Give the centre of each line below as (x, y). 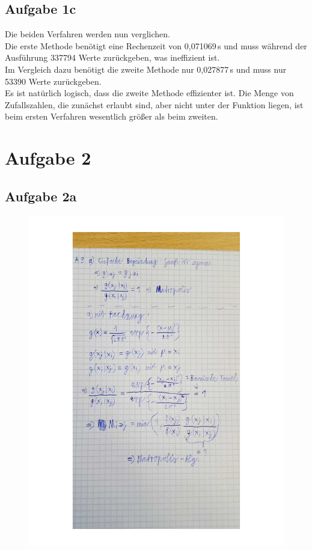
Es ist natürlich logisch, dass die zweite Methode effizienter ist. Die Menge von (149, 93)
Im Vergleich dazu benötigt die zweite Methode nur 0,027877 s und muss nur (146, 69)
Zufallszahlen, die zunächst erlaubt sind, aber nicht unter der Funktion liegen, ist (154, 104)
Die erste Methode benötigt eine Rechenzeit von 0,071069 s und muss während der (156, 45)
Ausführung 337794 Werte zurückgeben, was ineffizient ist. (112, 57)
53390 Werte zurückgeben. (53, 81)
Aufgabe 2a (41, 196)
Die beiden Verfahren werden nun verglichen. (87, 34)
